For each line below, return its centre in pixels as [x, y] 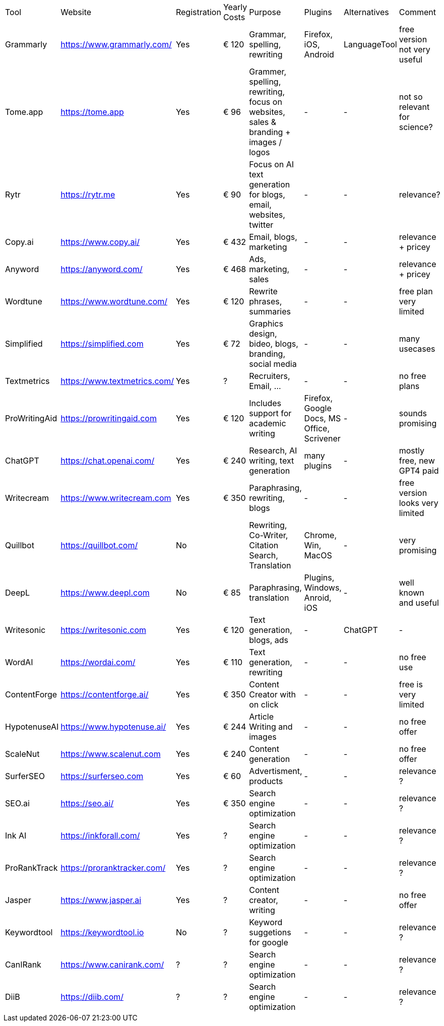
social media [273, 364]
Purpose [265, 12]
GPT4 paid [419, 471]
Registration [198, 12]
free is [411, 684]
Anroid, [318, 598]
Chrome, [321, 535]
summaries [270, 311]
